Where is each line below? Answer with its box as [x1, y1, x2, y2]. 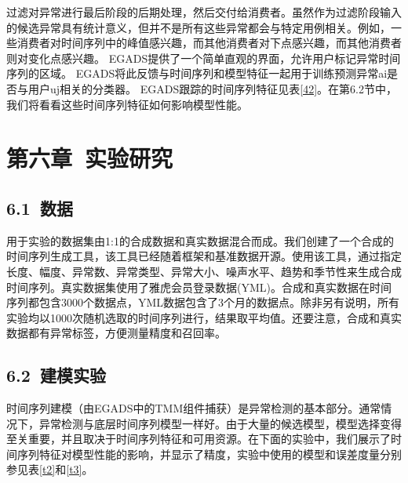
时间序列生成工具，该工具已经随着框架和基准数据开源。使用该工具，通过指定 [6, 248, 402, 264]
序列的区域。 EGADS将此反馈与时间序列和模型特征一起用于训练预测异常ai [6, 65, 388, 82]
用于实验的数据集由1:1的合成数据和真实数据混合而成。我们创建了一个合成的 [6, 232, 394, 249]
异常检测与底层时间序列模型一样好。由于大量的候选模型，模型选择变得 [38, 415, 402, 431]
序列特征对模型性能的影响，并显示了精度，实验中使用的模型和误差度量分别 [16, 445, 402, 462]
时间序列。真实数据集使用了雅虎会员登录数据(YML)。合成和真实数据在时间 [6, 278, 392, 295]
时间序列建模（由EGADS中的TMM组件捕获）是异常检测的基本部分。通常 [6, 400, 381, 416]
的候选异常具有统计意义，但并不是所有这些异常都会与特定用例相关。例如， [6, 19, 391, 35]
